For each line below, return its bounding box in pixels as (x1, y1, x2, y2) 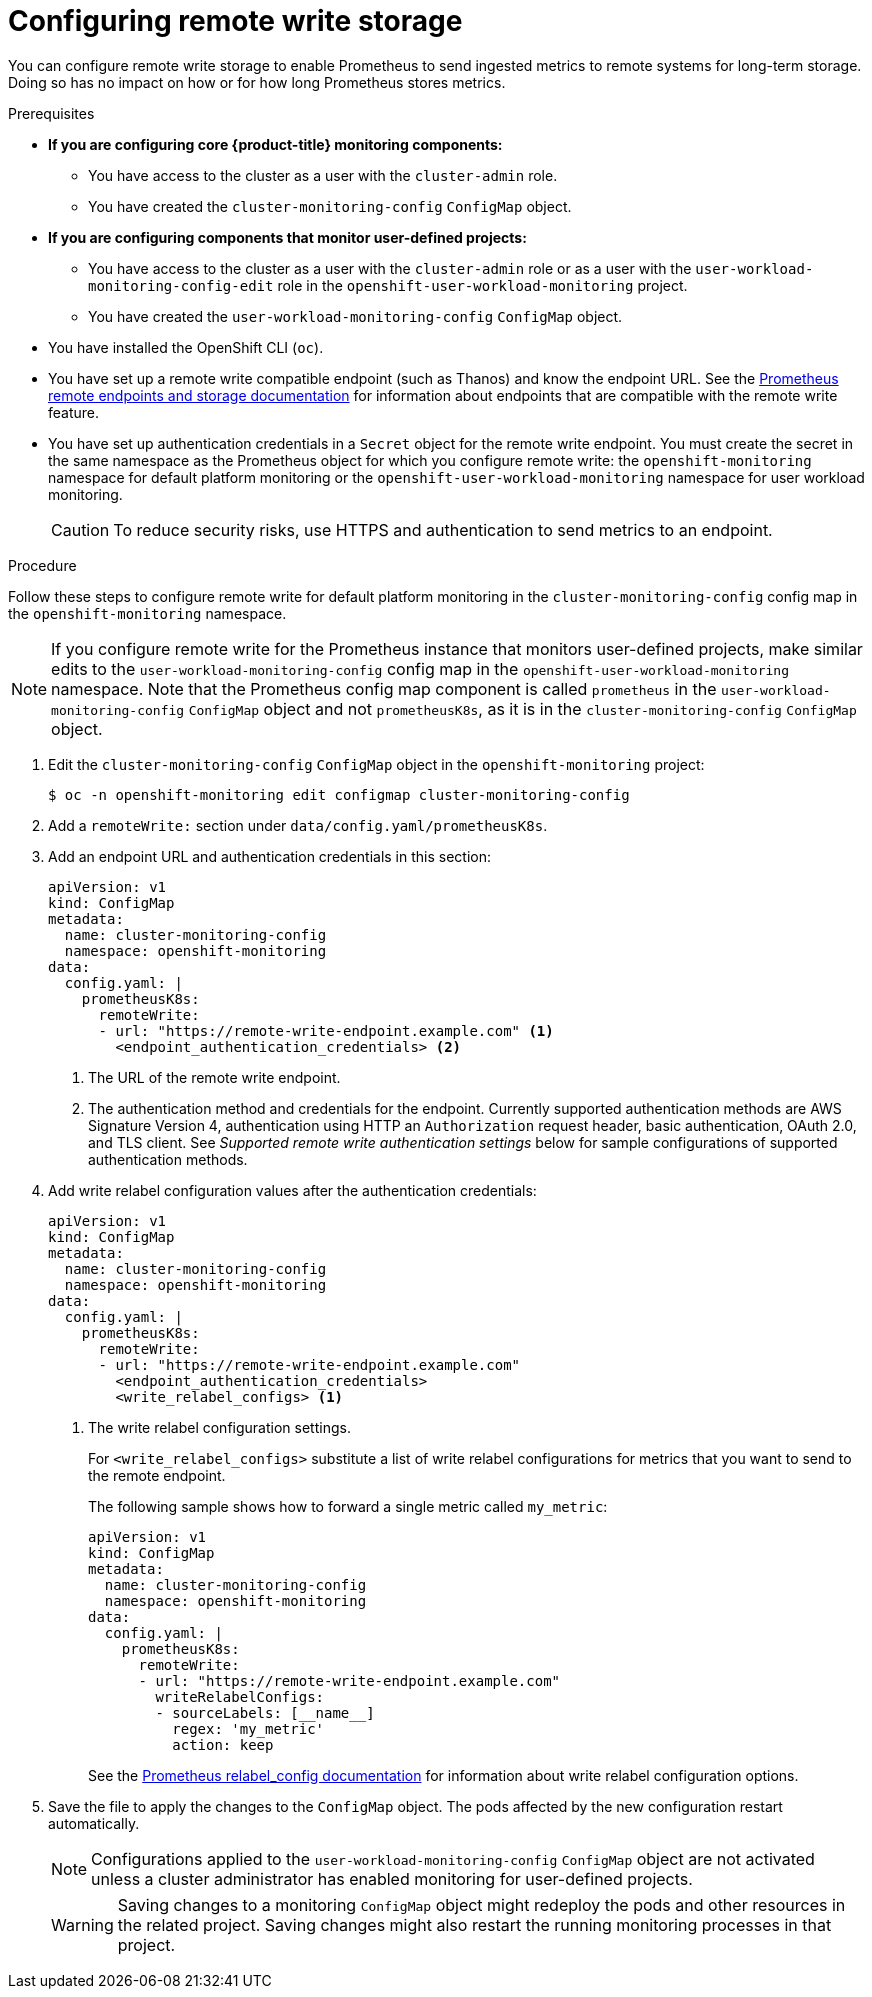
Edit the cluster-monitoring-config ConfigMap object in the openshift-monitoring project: (48, 755, 705, 773)
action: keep (172, 1736, 274, 1753)
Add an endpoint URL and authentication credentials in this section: (48, 847, 492, 865)
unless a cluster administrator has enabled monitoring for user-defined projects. (91, 1868, 693, 1889)
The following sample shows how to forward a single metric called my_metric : (88, 1497, 608, 1515)
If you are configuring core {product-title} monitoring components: (48, 135, 503, 153)
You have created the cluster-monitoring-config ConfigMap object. (88, 197, 572, 215)
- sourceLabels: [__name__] (155, 1704, 375, 1721)
